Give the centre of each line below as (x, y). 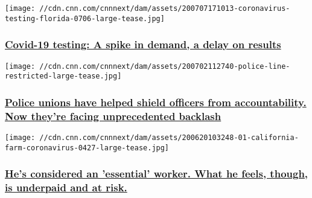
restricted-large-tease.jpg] (63, 76)
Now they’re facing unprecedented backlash (113, 116)
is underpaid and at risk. (66, 187)
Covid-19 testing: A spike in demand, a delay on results (143, 44)
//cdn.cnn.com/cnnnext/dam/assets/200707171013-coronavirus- (165, 8)
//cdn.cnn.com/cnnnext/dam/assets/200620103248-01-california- (169, 137)
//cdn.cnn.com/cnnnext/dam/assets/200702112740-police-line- (165, 66)
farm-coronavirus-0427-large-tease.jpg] (87, 148)
